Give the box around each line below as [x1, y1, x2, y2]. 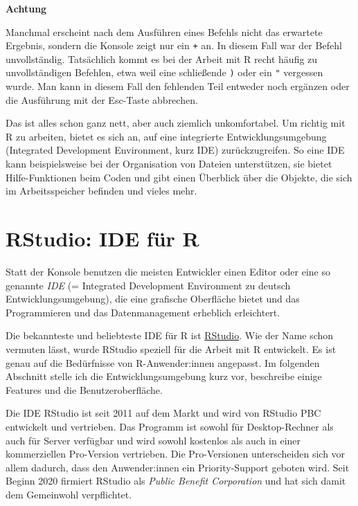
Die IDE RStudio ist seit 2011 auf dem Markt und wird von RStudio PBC [6, 406, 321, 420]
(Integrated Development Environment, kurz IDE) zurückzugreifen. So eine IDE [6, 143, 345, 157]
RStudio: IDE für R [6, 224, 199, 253]
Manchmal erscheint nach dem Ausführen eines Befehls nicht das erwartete [6, 24, 323, 39]
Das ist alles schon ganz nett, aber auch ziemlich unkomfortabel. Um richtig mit [6, 116, 346, 130]
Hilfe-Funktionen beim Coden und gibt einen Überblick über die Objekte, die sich [6, 170, 352, 184]
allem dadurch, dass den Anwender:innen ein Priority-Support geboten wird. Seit [6, 460, 350, 474]
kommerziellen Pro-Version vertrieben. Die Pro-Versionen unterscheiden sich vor [6, 446, 346, 461]
